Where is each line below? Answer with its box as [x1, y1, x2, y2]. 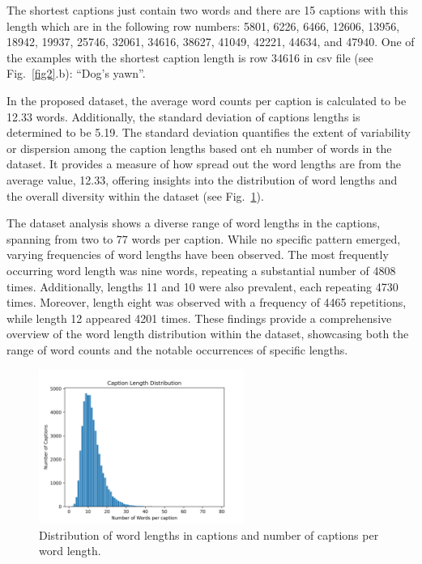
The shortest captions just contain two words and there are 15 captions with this [6, 2, 408, 18]
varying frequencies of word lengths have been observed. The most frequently [6, 246, 389, 263]
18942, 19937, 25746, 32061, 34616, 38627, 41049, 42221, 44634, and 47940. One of [6, 33, 415, 50]
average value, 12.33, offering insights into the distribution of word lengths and [6, 171, 398, 188]
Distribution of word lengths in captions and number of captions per [39, 526, 379, 543]
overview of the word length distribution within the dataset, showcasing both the [6, 325, 409, 342]
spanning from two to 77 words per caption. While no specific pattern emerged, [6, 230, 401, 247]
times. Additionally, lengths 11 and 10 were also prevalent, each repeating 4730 [6, 278, 399, 295]
